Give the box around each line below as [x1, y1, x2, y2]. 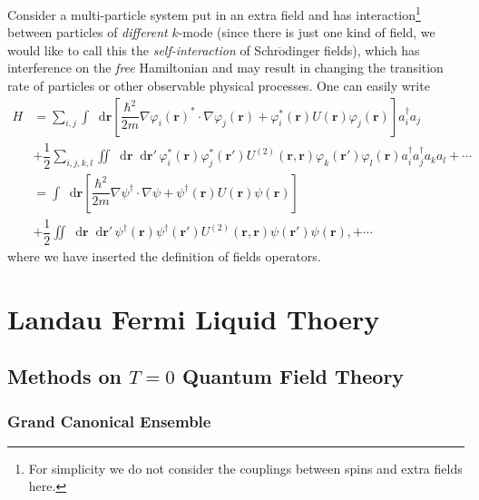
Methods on [7, 362, 122, 390]
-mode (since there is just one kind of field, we [178, 23, 435, 42]
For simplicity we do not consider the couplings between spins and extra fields [28, 458, 463, 477]
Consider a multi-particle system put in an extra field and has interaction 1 [7, 3, 421, 24]
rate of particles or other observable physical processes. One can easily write [7, 76, 430, 95]
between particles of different [7, 23, 168, 42]
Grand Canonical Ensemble [7, 409, 211, 432]
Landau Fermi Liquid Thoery [7, 299, 380, 337]
